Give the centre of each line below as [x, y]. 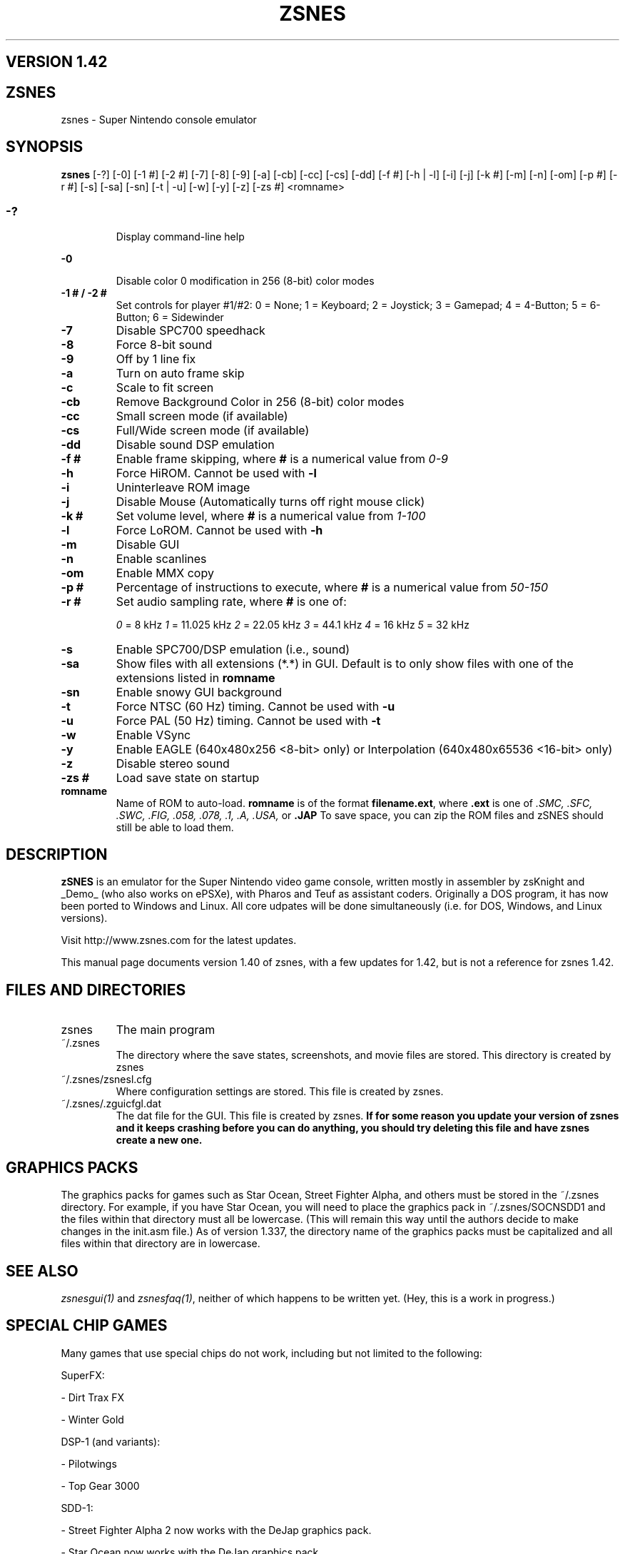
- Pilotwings [89, 1463]
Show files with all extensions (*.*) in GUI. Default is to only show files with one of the [345, 663]
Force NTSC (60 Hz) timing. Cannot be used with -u [255, 706]
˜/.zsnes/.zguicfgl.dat [111, 1104]
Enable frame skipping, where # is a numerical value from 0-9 [282, 458]
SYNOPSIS [45, 147]
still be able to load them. [175, 827]
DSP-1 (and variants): [111, 1441]
